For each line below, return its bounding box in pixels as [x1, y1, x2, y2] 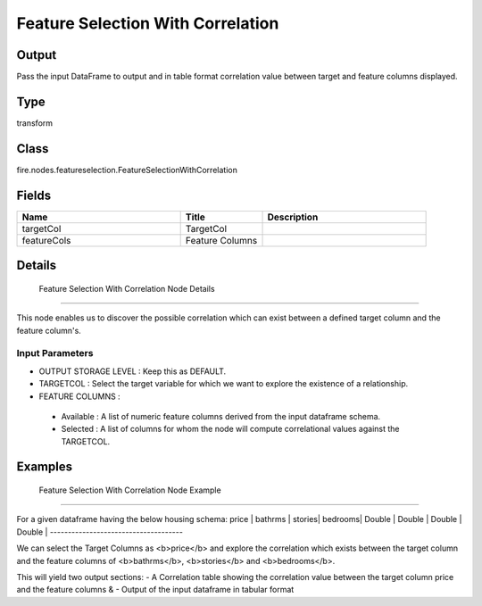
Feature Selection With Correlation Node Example [38, 485, 222, 495]
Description [267, 211, 319, 223]
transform [16, 117, 54, 129]
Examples [16, 460, 73, 475]
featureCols [21, 234, 71, 246]
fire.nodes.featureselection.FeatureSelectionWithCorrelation [16, 164, 238, 175]
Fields [16, 187, 52, 203]
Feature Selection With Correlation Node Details [38, 283, 215, 294]
